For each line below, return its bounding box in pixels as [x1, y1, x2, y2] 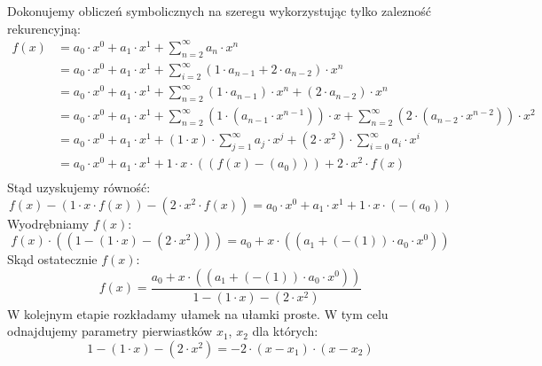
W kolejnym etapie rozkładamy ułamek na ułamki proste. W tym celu [7, 304, 389, 323]
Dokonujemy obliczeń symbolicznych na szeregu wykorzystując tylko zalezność [7, 2, 432, 19]
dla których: [252, 322, 318, 340]
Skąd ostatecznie [7, 250, 98, 269]
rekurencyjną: [7, 19, 81, 37]
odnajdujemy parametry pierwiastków [7, 322, 213, 340]
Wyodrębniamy [7, 214, 90, 232]
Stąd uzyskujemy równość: [7, 178, 151, 197]
